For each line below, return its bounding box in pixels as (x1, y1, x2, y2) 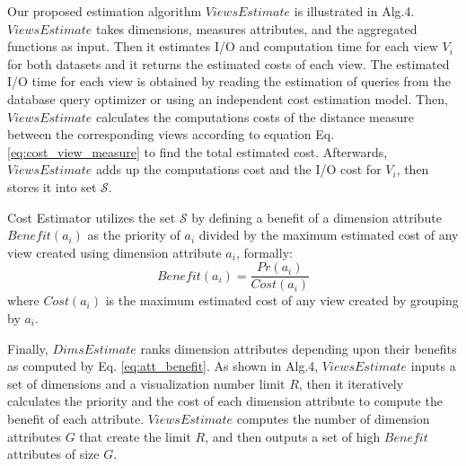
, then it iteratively (298, 374, 404, 392)
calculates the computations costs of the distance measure (95, 107, 414, 126)
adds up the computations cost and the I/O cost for (95, 160, 382, 179)
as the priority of (87, 225, 180, 244)
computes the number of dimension (236, 409, 430, 427)
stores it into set (7, 177, 97, 196)
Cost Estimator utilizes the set (7, 207, 176, 226)
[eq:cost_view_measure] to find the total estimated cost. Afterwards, (7, 142, 388, 161)
